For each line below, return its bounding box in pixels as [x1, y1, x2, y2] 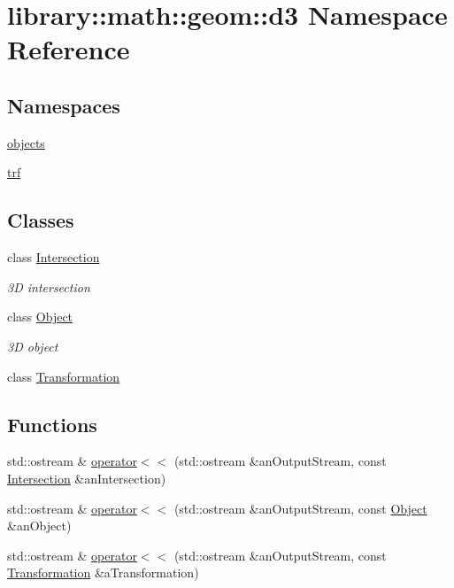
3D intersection [7, 277, 90, 296]
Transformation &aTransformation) [7, 563, 199, 582]
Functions [7, 410, 97, 437]
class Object [7, 307, 73, 326]
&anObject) [7, 516, 72, 535]
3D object [7, 337, 58, 355]
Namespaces [7, 91, 120, 119]
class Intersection [7, 248, 100, 267]
